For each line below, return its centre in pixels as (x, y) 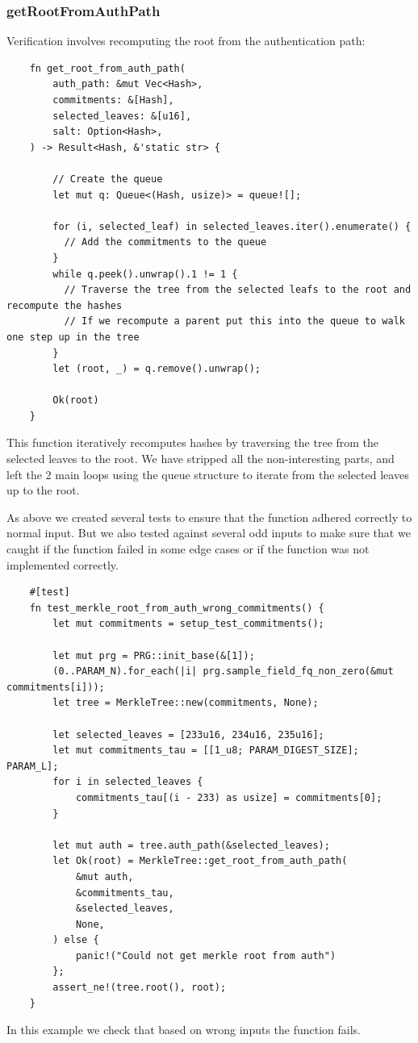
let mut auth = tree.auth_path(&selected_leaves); (191, 845)
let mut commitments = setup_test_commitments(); (188, 624)
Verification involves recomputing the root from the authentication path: (186, 41)
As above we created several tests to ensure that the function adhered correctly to (209, 517)
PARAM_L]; (33, 766)
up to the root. (43, 490)
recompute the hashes (65, 305)
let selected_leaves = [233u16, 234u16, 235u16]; (188, 734)
